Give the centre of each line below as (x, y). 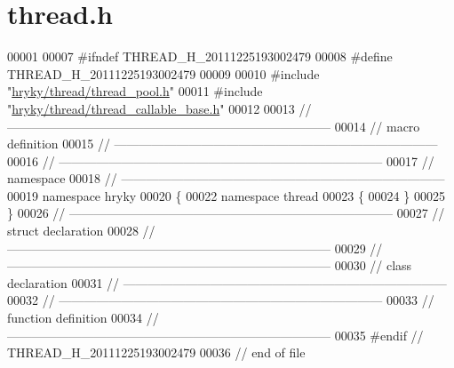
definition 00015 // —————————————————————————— (223, 144)
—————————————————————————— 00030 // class (210, 265)
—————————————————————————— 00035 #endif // (215, 335)
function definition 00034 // (83, 318)
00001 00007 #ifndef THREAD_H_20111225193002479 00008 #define (200, 56)
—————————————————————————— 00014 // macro (214, 126)
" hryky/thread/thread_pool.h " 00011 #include (135, 91)
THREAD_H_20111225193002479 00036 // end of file (156, 352)
